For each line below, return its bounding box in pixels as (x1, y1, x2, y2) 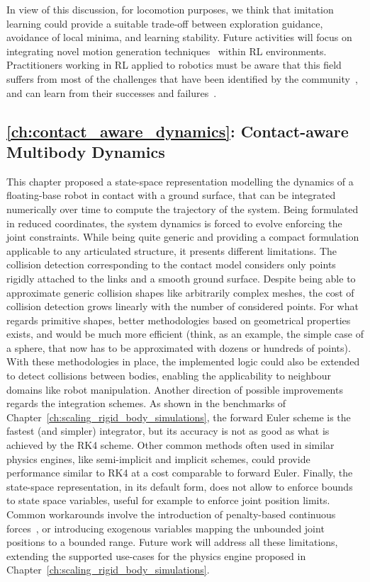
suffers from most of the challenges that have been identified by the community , (6, 71, 358, 86)
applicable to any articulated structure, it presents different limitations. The (6, 243, 337, 258)
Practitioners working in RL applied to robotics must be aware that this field (6, 57, 342, 72)
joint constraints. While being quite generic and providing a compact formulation (6, 229, 359, 244)
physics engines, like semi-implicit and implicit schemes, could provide (6, 451, 310, 466)
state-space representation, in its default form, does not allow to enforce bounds (6, 479, 353, 493)
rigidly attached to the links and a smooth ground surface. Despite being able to (6, 270, 356, 285)
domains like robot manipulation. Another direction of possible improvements (6, 382, 343, 396)
